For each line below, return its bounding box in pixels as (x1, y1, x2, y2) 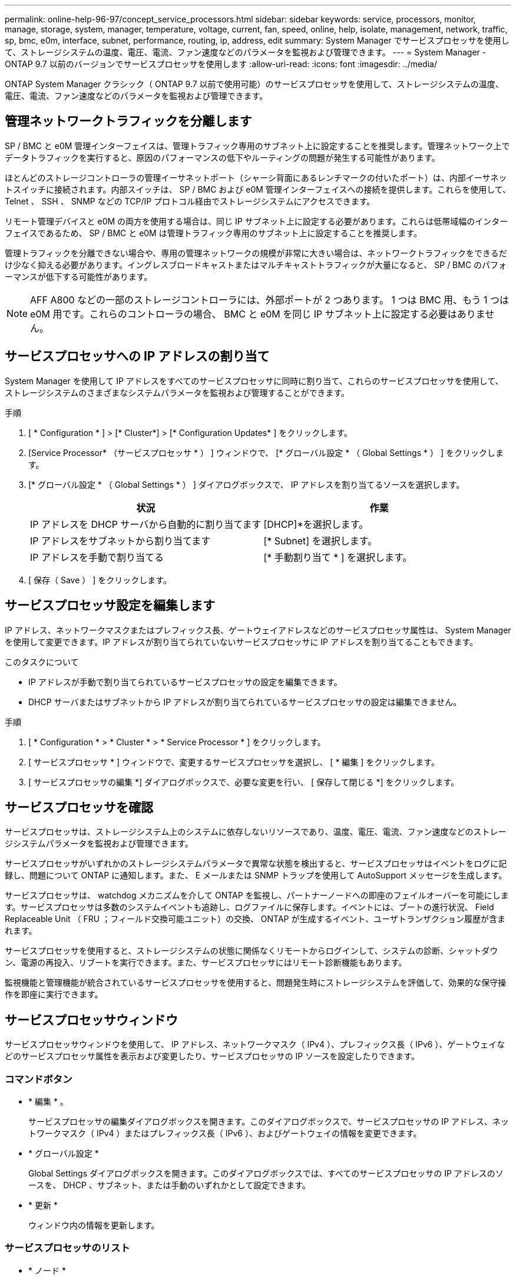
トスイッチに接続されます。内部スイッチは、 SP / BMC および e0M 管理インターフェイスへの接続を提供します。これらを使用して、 (5, 184, 511, 194)
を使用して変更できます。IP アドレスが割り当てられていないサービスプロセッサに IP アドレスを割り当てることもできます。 (5, 636, 478, 647)
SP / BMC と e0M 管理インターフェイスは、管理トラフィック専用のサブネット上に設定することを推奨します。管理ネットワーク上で (5, 140, 510, 151)
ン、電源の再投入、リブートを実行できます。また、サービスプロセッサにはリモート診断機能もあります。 (5, 957, 407, 968)
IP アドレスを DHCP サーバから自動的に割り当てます (30, 518, 262, 530)
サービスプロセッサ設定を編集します (5, 598, 215, 613)
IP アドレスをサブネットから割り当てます (30, 534, 211, 547)
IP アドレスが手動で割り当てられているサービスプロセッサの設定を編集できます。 (28, 676, 342, 687)
